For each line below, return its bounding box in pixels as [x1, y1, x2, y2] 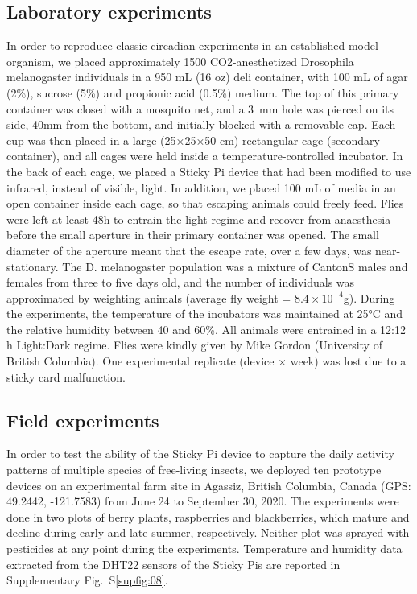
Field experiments [6, 407, 159, 432]
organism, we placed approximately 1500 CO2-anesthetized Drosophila [6, 52, 354, 69]
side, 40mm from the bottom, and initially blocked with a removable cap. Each [6, 116, 396, 133]
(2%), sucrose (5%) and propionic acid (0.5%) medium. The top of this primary [6, 84, 399, 101]
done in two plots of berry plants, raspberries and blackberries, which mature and [6, 508, 410, 525]
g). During [343, 289, 395, 306]
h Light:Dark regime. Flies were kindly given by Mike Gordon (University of [6, 336, 382, 353]
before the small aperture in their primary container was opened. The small [6, 226, 379, 243]
